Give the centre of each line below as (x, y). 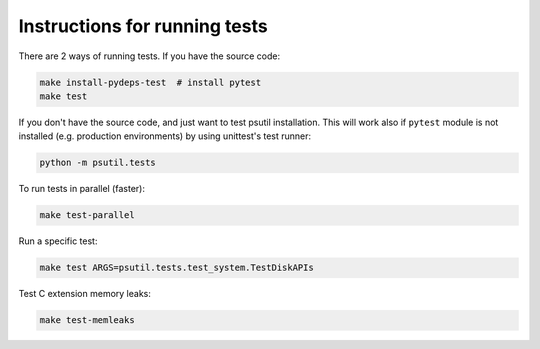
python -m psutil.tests (98, 163)
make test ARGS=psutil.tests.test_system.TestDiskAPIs (176, 268)
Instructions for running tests (143, 26)
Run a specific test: (58, 241)
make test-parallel (87, 215)
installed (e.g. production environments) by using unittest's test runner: (165, 136)
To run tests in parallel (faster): (81, 189)
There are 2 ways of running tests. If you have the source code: (149, 56)
